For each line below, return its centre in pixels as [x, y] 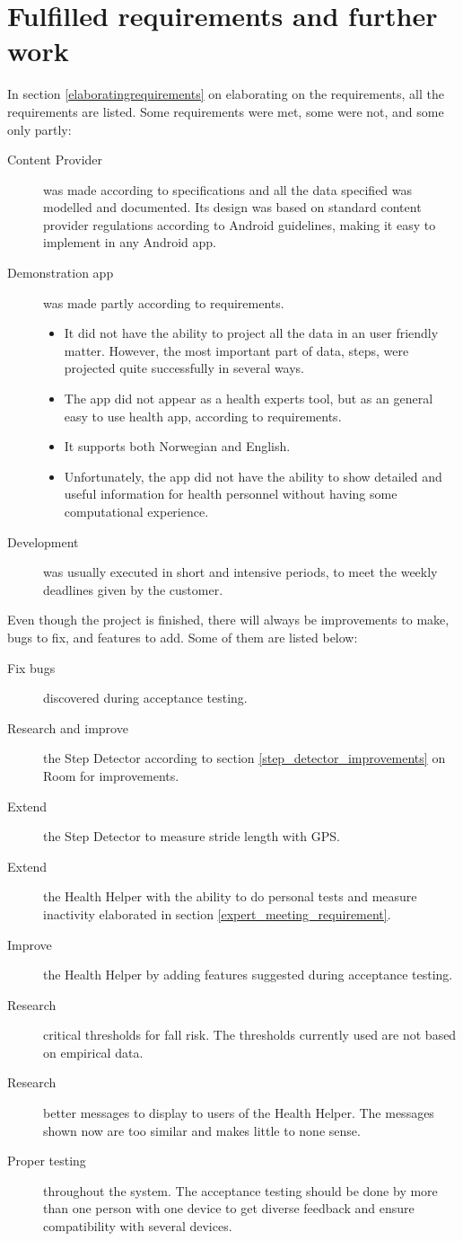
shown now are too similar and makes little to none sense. [202, 1130]
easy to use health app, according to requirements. [203, 416]
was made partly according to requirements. [164, 302]
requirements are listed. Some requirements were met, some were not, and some [226, 111]
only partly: [39, 129]
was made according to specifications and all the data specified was [228, 189]
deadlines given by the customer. [133, 589]
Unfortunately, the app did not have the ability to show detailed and [253, 476]
